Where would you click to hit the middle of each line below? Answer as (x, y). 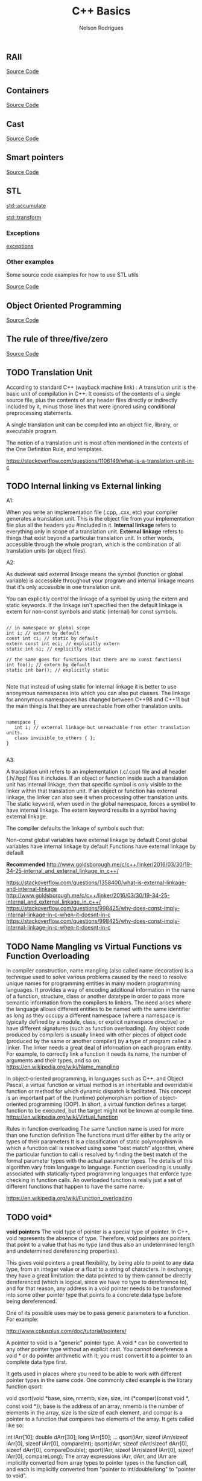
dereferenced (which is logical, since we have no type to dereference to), (97, 1282)
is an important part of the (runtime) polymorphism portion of (82, 1098)
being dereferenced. (32, 1301)
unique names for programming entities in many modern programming (93, 983)
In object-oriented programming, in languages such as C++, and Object (95, 1079)
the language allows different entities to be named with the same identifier (98, 1009)
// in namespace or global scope (48, 628)
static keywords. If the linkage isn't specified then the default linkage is (94, 605)
